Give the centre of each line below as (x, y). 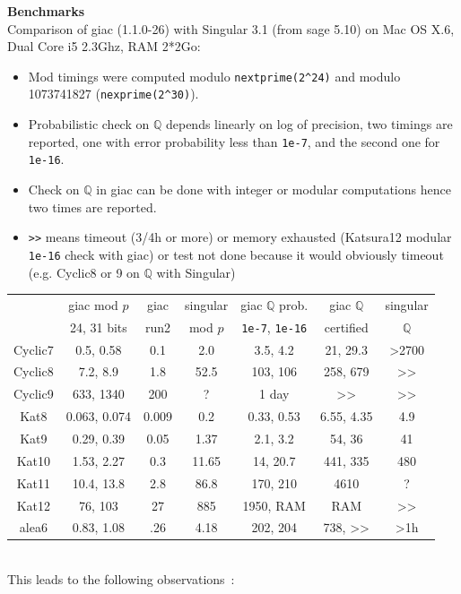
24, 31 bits (98, 327)
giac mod (93, 304)
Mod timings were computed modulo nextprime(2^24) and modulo (214, 76)
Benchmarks (46, 11)
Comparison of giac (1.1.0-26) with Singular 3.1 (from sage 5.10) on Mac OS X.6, (231, 28)
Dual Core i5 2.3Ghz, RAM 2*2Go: (104, 46)
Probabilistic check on (89, 124)
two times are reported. (92, 207)
